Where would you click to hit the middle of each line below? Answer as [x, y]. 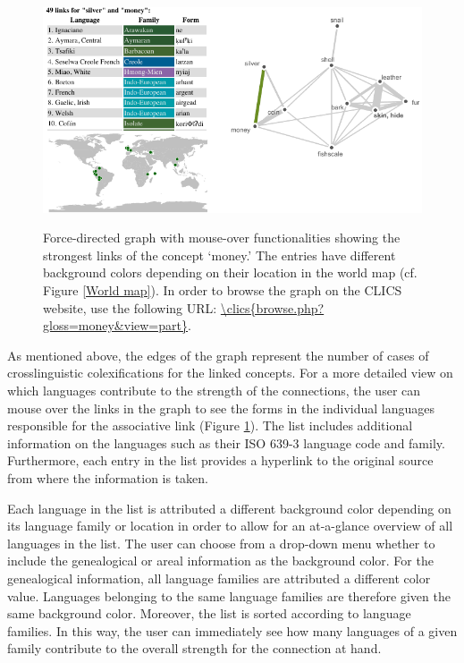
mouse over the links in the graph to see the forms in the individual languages [221, 408]
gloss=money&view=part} [115, 325]
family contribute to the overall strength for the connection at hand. [194, 648]
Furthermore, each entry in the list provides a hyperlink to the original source [220, 460]
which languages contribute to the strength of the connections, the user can [214, 390]
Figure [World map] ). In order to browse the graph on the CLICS [223, 290]
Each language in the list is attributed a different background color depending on [229, 508]
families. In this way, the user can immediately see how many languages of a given [232, 630]
